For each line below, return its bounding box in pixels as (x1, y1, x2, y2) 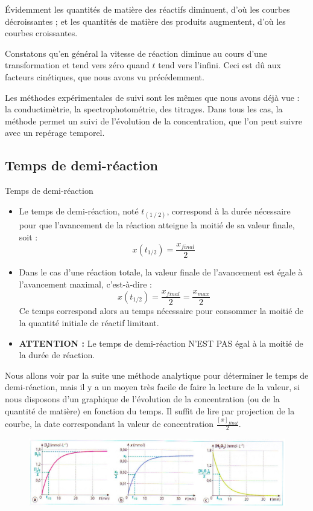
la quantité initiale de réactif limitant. (19, 317, 159, 329)
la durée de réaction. (19, 349, 95, 361)
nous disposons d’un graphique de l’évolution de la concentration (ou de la (5, 392, 280, 405)
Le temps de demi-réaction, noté (19, 204, 139, 217)
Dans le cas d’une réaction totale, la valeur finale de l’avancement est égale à (19, 266, 303, 278)
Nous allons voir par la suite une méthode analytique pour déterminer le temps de (5, 368, 309, 381)
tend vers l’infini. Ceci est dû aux (158, 59, 281, 71)
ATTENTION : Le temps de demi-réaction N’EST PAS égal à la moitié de (19, 336, 303, 349)
